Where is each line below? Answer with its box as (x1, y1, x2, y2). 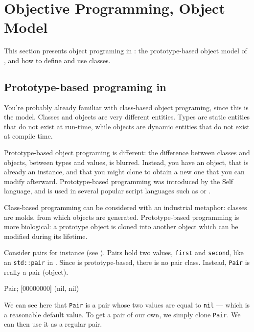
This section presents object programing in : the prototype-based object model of (4, 46, 247, 56)
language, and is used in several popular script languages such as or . (4, 186, 211, 196)
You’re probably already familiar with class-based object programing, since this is (4, 102, 249, 112)
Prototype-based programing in (4, 79, 166, 94)
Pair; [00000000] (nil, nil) (4, 283, 79, 293)
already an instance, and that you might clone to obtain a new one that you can (4, 166, 245, 177)
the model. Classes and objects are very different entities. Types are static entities (4, 112, 250, 122)
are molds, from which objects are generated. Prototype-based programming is (4, 212, 239, 222)
